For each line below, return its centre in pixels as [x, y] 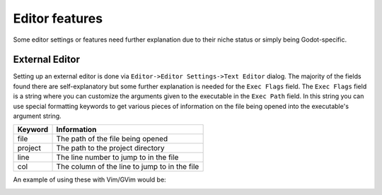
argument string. [37, 116]
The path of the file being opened [112, 139]
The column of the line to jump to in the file [128, 167]
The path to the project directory [110, 148]
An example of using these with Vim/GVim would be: [89, 179]
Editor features [58, 18]
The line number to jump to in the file [117, 158]
